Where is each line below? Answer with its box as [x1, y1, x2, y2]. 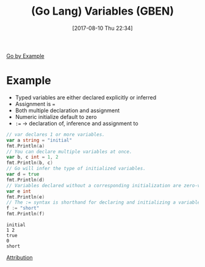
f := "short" [6, 205, 40, 212]
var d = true [6, 171, 40, 177]
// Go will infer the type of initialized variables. [6, 166, 146, 172]
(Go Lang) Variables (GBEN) [31, 4, 174, 18]
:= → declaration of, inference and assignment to [15, 119, 138, 127]
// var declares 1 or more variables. [6, 131, 105, 138]
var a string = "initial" [6, 137, 72, 143]
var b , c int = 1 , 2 [6, 154, 59, 160]
